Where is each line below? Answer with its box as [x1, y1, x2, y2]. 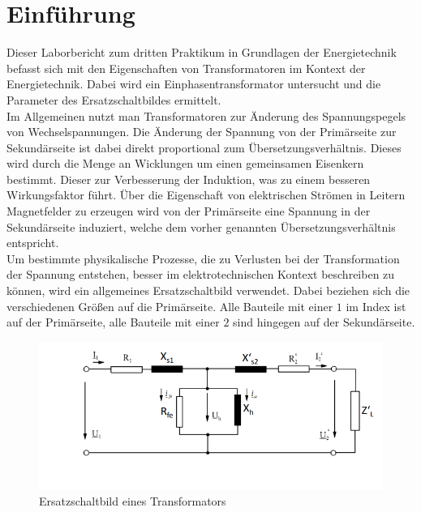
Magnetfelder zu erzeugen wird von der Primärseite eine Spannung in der [6, 203, 371, 220]
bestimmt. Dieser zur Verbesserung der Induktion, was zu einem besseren [6, 170, 371, 187]
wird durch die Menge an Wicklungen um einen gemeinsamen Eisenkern [6, 155, 364, 172]
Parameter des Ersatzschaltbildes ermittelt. [6, 91, 221, 108]
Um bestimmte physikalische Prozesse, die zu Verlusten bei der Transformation [6, 250, 400, 267]
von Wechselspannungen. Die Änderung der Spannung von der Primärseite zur [6, 123, 397, 140]
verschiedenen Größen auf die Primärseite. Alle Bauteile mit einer [6, 297, 333, 314]
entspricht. [6, 234, 59, 251]
